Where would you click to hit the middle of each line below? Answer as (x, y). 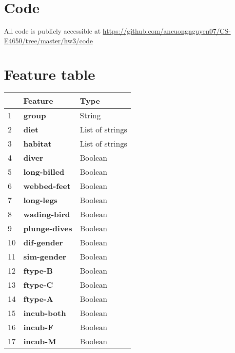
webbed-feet (47, 186)
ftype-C (38, 285)
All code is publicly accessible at (52, 31)
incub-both (45, 313)
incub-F (39, 327)
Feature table (49, 74)
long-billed (44, 172)
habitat (38, 144)
